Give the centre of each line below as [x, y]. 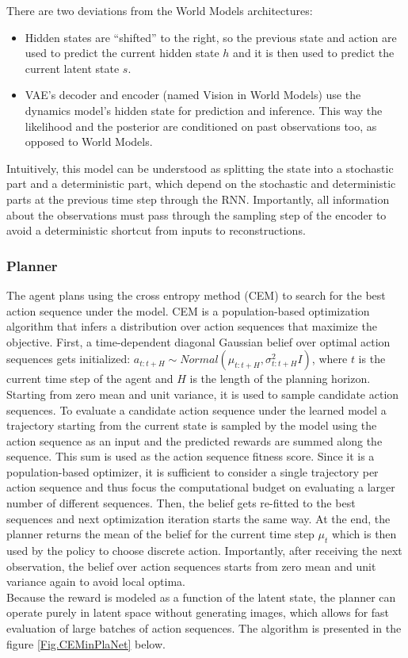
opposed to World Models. [89, 142]
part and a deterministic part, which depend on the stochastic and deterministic [201, 184]
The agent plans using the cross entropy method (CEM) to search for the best [196, 295]
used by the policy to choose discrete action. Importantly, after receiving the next [204, 551]
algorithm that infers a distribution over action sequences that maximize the [192, 326]
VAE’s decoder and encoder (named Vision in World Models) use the [193, 95]
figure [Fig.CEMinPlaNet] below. [86, 643]
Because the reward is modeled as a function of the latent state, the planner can [201, 597]
